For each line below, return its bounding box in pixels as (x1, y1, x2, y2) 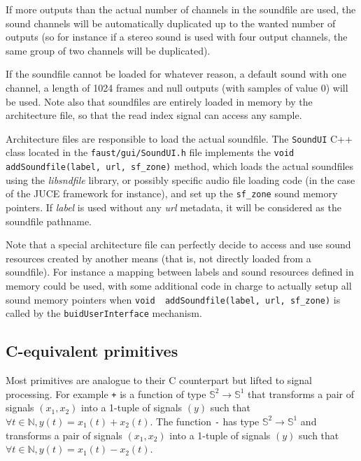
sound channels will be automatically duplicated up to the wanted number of (6, 15, 336, 30)
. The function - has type (150, 413, 260, 428)
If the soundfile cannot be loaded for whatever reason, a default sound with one (6, 66, 346, 81)
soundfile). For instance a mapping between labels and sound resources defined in (6, 264, 354, 279)
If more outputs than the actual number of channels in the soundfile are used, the (6, 2, 356, 16)
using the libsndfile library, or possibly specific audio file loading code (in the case (6, 172, 355, 187)
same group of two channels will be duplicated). (6, 43, 211, 57)
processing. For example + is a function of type (6, 386, 206, 401)
